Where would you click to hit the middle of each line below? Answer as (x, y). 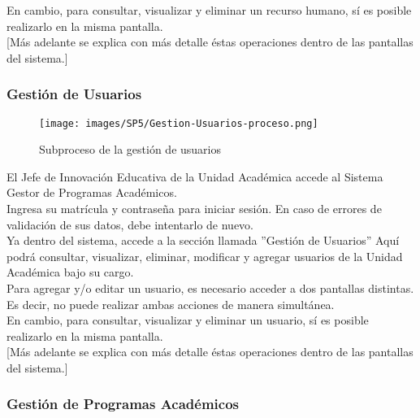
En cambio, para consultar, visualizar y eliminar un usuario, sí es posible (188, 320)
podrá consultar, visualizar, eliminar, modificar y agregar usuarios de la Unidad (205, 256)
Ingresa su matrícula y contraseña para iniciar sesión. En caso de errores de (194, 209)
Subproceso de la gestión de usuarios (130, 149)
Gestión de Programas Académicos (123, 404)
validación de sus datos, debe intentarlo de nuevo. (130, 224)
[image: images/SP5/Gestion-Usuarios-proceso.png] (179, 123)
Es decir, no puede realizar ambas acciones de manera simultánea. (171, 304)
